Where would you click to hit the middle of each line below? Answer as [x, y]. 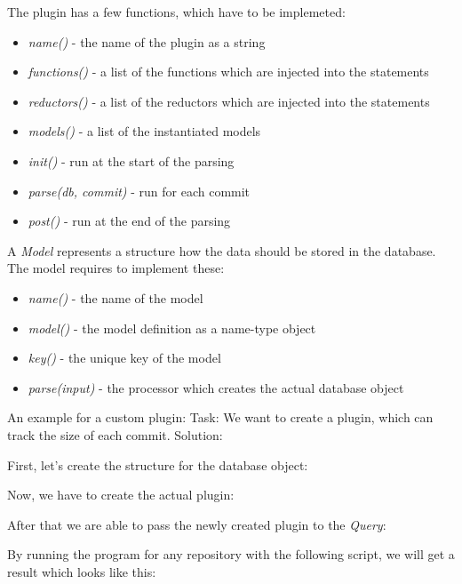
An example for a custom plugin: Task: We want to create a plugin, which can [220, 417]
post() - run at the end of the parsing [129, 221]
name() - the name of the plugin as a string [147, 41]
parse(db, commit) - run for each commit [139, 191]
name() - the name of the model [115, 297]
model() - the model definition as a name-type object [172, 328]
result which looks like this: [82, 571]
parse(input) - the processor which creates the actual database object [216, 387]
